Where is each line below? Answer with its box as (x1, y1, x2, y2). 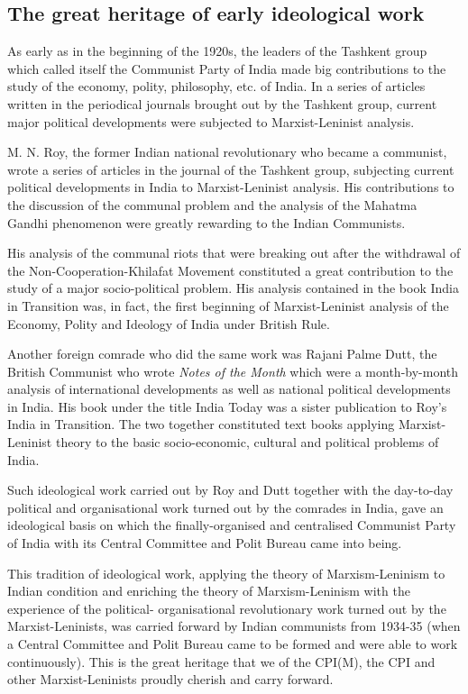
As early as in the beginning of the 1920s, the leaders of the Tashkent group (7, 41, 427, 60)
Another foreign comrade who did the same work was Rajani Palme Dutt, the (7, 344, 437, 363)
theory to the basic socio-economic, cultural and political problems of (55, 433, 439, 452)
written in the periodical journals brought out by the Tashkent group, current (7, 94, 437, 113)
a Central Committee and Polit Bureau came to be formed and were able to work (7, 635, 458, 653)
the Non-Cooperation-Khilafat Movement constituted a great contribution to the (7, 260, 454, 279)
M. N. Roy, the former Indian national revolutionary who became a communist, (7, 142, 447, 161)
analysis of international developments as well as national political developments (7, 379, 451, 398)
